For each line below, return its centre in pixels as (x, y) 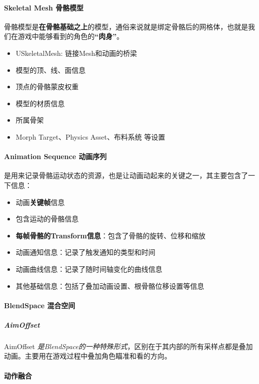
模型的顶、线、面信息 (51, 70)
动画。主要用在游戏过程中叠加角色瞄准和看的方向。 (88, 356)
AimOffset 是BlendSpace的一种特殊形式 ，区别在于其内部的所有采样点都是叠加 (129, 346)
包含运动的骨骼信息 (47, 219)
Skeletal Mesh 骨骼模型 (44, 7)
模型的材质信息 (40, 103)
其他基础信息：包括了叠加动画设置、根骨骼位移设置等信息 (110, 286)
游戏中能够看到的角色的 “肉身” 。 (70, 36)
